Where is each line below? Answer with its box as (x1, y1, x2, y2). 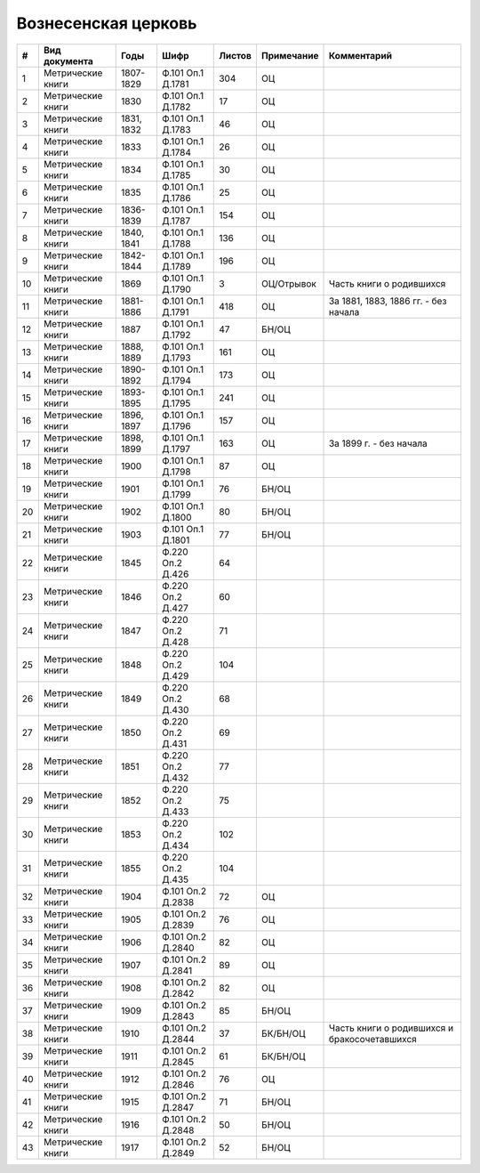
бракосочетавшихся (328, 1032, 417, 1045)
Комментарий (328, 49, 393, 61)
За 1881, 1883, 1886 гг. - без (328, 295, 447, 307)
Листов (219, 49, 252, 61)
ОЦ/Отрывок (260, 277, 317, 289)
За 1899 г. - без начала (328, 437, 428, 449)
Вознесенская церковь (16, 13, 197, 33)
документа (43, 54, 93, 67)
